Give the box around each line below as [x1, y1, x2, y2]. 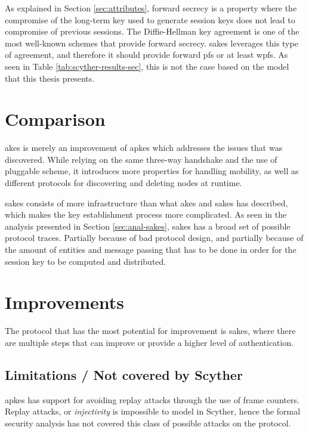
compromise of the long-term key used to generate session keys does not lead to [5, 13, 295, 26]
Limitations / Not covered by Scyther [5, 365, 243, 383]
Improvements [5, 290, 125, 314]
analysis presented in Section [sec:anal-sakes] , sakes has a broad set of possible [5, 219, 291, 232]
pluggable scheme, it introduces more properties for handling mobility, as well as [5, 165, 299, 177]
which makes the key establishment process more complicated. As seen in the [5, 208, 287, 221]
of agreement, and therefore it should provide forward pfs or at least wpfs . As [5, 48, 288, 61]
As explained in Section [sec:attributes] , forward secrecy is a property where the [5, 2, 297, 14]
